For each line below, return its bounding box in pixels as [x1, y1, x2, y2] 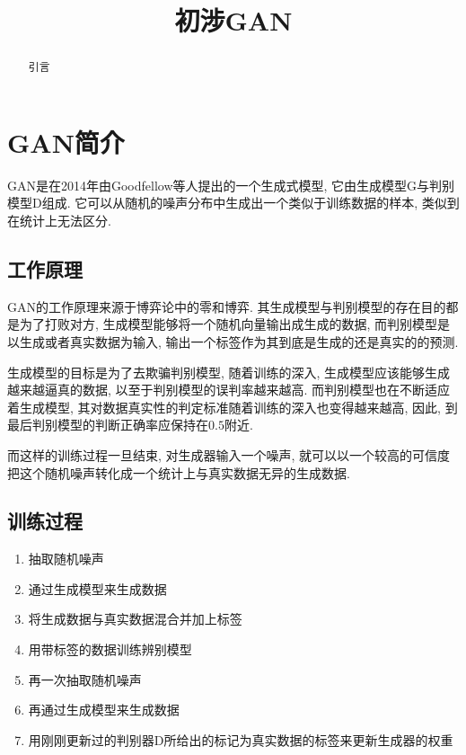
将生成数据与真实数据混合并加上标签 [28, 609, 242, 628]
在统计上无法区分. [7, 210, 111, 229]
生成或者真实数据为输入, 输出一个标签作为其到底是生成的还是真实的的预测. [19, 332, 459, 351]
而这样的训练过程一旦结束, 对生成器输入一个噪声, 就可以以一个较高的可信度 [7, 445, 451, 464]
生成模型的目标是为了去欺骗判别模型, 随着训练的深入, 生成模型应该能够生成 [7, 362, 451, 381]
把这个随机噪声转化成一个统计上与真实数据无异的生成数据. [7, 463, 350, 482]
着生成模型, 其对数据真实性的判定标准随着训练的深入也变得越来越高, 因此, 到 [7, 397, 458, 416]
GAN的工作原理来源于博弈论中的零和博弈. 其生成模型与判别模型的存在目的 [7, 297, 446, 315]
